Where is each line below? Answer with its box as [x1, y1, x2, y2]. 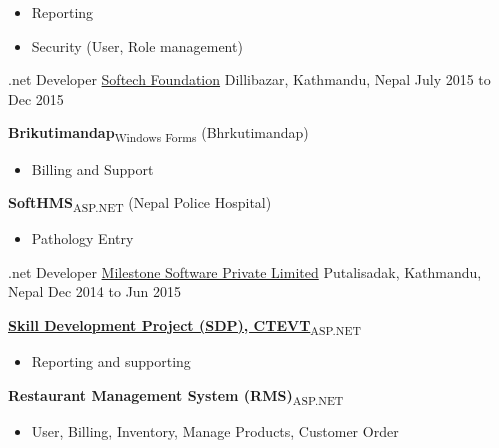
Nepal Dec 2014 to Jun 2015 [8, 281, 182, 302]
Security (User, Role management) [31, 35, 243, 56]
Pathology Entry [31, 228, 134, 249]
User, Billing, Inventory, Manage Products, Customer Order [31, 420, 399, 441]
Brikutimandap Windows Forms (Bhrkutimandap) [8, 122, 309, 146]
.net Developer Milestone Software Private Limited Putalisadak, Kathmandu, [8, 261, 482, 282]
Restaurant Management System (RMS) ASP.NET [8, 384, 344, 408]
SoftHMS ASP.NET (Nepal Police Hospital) [8, 192, 272, 215]
